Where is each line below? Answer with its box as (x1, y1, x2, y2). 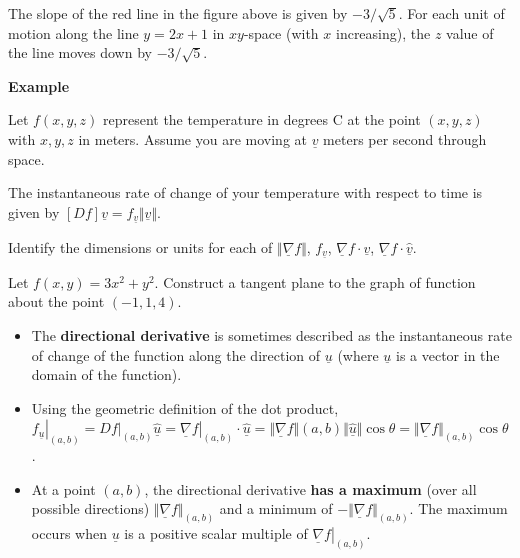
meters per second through (323, 128, 487, 149)
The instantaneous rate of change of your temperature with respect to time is (8, 182, 483, 203)
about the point (8, 291, 105, 312)
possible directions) (31, 498, 150, 519)
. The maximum (409, 498, 508, 519)
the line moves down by (8, 42, 152, 63)
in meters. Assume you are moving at (78, 128, 307, 149)
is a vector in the (395, 344, 500, 365)
